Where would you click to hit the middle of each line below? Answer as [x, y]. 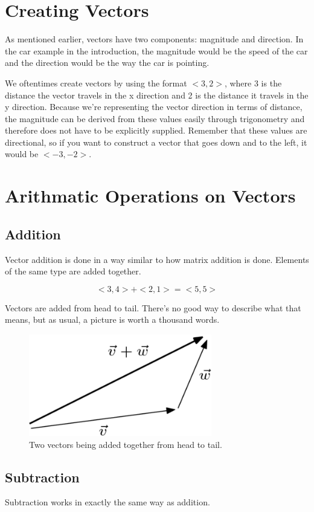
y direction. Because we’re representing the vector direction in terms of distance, [154, 107]
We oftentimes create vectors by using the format [96, 83]
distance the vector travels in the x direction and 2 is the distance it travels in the [157, 95]
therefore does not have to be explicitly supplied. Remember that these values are [156, 130]
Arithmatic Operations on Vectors [150, 196]
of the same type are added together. [73, 271]
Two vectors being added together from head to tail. [126, 444]
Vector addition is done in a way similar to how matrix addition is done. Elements [157, 259]
